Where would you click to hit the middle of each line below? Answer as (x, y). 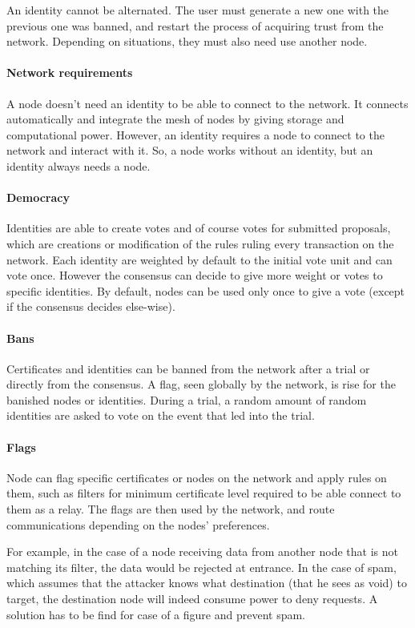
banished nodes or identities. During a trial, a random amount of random (187, 399)
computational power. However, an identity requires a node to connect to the (195, 134)
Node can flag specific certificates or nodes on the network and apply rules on (197, 477)
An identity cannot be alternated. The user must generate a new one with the (198, 10)
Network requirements (70, 72)
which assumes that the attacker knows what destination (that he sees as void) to (207, 583)
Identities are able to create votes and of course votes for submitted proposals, (199, 228)
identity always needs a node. (79, 165)
